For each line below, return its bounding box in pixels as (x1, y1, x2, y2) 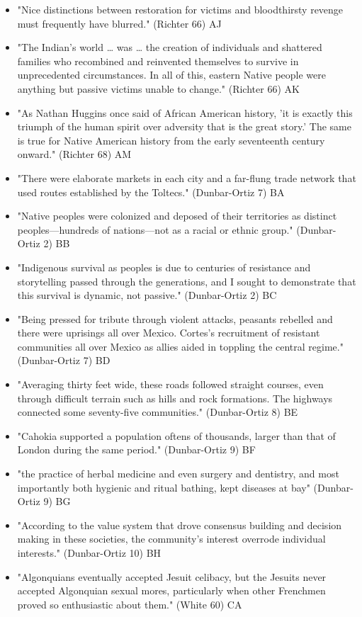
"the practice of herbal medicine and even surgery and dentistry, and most (17, 466, 339, 481)
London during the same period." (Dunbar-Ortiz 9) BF (17, 442, 256, 457)
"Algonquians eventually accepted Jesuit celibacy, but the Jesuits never (17, 569, 327, 584)
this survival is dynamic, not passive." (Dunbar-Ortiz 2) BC (17, 288, 277, 302)
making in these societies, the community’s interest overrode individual (17, 531, 326, 546)
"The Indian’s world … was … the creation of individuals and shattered (17, 40, 322, 55)
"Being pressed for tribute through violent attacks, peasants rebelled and (17, 311, 333, 326)
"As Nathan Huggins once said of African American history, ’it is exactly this (17, 105, 353, 120)
